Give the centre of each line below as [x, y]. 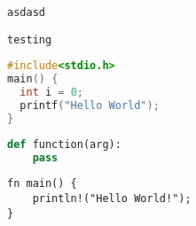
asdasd [26, 12]
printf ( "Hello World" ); [90, 105]
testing [30, 39]
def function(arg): [64, 144]
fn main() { [42, 184]
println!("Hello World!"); [112, 199]
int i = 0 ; [51, 93]
